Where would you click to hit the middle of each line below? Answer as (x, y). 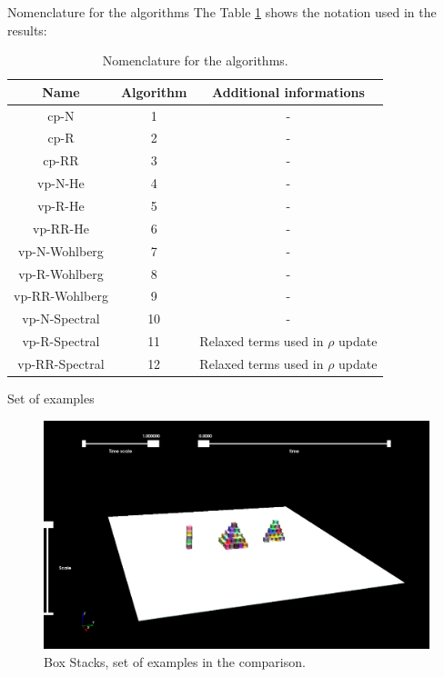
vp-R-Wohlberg (61, 273)
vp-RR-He (61, 228)
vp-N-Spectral (61, 319)
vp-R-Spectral (61, 341)
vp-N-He (61, 183)
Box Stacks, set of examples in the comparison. (175, 661)
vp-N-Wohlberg (61, 250)
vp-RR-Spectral (61, 363)
